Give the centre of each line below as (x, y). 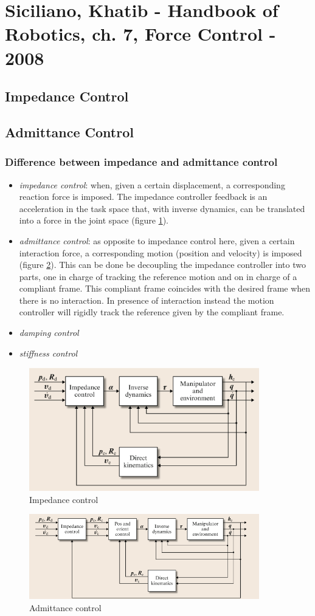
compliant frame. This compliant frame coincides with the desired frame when (165, 288)
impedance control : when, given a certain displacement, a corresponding (152, 184)
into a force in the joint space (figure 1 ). (94, 220)
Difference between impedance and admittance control (141, 162)
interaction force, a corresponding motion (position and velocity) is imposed (161, 252)
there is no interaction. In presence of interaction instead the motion (147, 300)
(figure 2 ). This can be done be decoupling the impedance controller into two (162, 265)
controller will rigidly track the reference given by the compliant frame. (152, 312)
